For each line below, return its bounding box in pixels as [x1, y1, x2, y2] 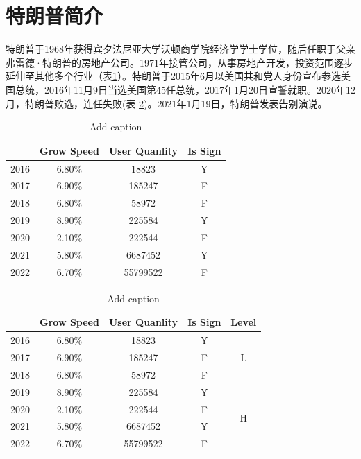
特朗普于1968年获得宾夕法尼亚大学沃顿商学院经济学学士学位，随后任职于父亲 [6, 42, 355, 56]
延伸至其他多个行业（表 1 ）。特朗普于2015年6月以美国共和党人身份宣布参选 [6, 69, 341, 83]
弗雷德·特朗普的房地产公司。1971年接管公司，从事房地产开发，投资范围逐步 [6, 55, 353, 69]
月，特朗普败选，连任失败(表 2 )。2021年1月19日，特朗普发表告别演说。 [6, 96, 328, 110]
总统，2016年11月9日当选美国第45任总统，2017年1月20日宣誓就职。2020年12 [15, 82, 355, 96]
